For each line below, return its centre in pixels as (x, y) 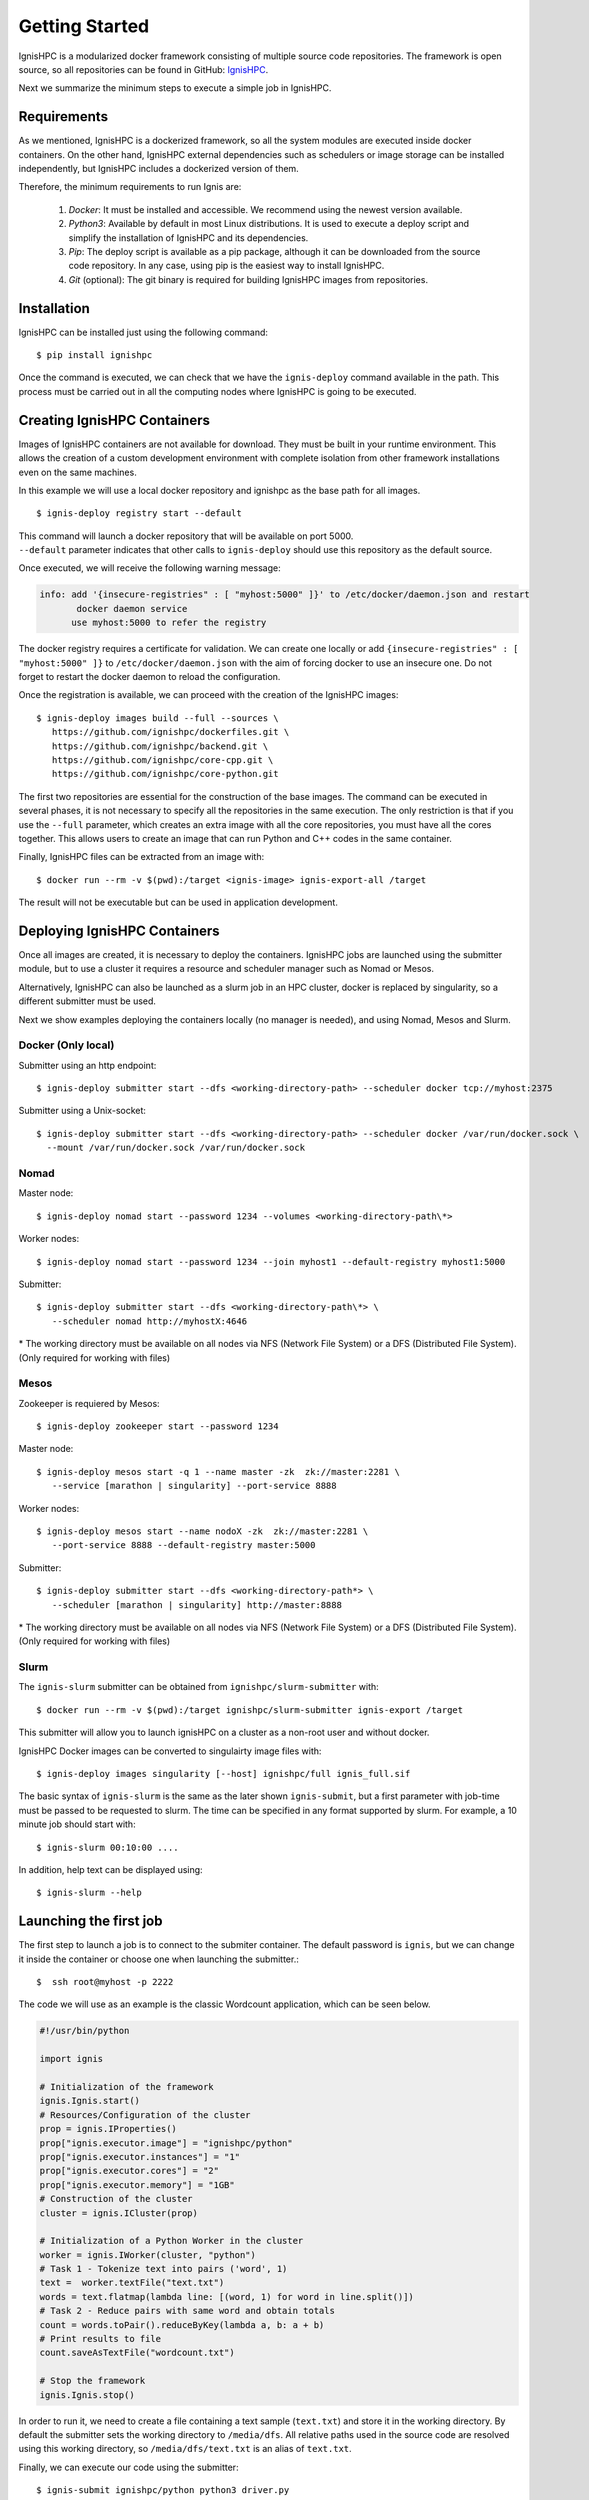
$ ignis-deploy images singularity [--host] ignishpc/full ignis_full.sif (223, 1774)
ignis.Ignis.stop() (87, 2394)
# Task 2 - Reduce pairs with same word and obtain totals (187, 2311)
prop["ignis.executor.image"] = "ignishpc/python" (166, 2143)
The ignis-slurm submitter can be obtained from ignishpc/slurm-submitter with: (198, 1687)
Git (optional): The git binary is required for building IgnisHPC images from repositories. (248, 279)
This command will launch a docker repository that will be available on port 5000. (186, 536)
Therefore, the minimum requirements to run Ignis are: (130, 187)
